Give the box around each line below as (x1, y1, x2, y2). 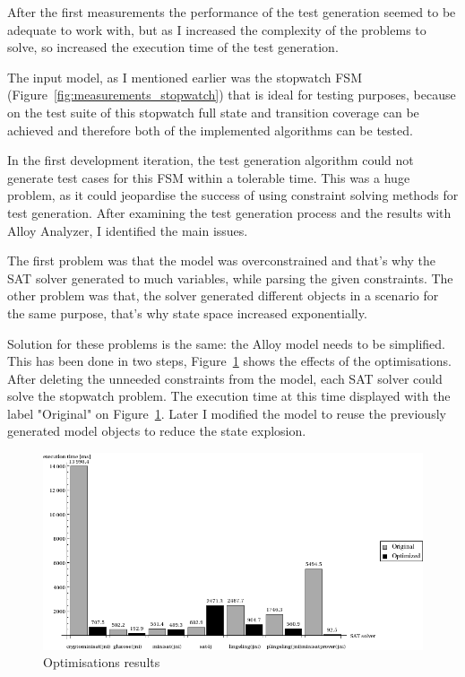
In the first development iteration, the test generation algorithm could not (7, 151, 414, 169)
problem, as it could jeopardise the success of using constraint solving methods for (7, 186, 459, 204)
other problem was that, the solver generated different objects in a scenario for (7, 286, 439, 305)
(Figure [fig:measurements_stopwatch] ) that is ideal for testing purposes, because (7, 85, 456, 104)
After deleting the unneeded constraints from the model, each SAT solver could (7, 369, 443, 387)
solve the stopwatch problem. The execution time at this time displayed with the (7, 386, 451, 405)
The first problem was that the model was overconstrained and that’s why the (7, 251, 436, 270)
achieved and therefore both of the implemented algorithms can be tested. (7, 120, 413, 139)
